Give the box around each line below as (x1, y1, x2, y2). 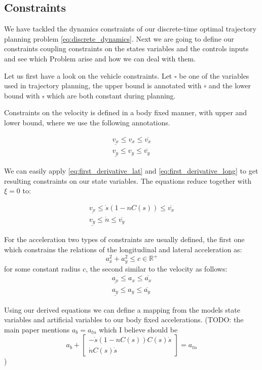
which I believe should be (99, 324, 178, 334)
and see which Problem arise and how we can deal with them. (4, 53, 196, 63)
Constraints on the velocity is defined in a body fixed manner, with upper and (4, 107, 247, 118)
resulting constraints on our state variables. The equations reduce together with (4, 175, 251, 186)
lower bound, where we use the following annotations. (4, 117, 170, 127)
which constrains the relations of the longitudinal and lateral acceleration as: (4, 244, 242, 254)
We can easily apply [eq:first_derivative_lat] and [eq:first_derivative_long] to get (4, 165, 258, 176)
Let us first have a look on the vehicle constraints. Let (4, 70, 172, 81)
